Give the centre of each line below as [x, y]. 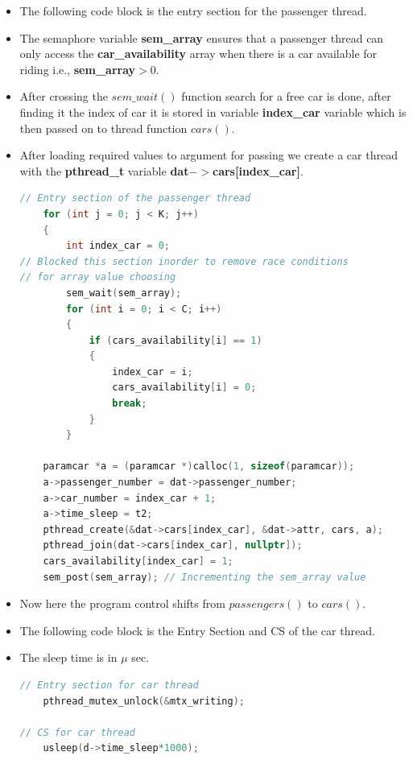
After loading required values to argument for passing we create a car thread [209, 155]
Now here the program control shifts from [122, 603]
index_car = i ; [153, 372]
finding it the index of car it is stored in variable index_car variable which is [213, 112]
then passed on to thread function [103, 128]
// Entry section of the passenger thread [135, 198]
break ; [130, 404]
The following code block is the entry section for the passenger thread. [193, 10]
